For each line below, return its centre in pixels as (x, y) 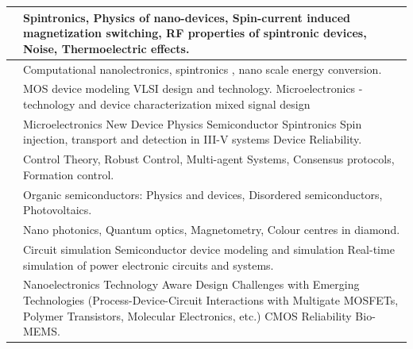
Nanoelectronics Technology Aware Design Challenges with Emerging (191, 284)
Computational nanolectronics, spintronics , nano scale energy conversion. (203, 69)
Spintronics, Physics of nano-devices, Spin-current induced (187, 17)
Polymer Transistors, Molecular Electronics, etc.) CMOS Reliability (187, 315)
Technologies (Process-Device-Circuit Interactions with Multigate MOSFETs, (211, 300)
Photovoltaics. (58, 210)
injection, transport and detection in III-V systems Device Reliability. (193, 139)
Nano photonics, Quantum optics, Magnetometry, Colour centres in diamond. (212, 230)
